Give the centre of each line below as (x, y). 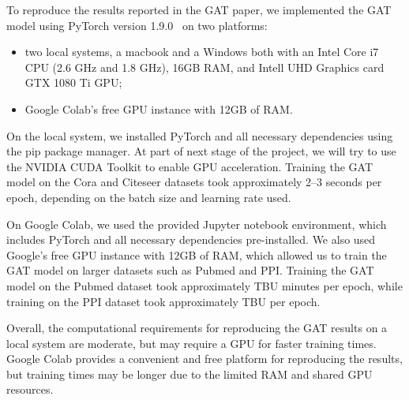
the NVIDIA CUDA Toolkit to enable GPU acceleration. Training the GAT (190, 166)
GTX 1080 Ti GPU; (73, 82)
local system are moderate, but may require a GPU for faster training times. (191, 343)
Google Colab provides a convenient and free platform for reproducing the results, (204, 359)
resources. (30, 389)
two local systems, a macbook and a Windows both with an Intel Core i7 (202, 52)
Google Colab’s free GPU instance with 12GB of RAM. (159, 108)
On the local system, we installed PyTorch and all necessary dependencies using (200, 135)
